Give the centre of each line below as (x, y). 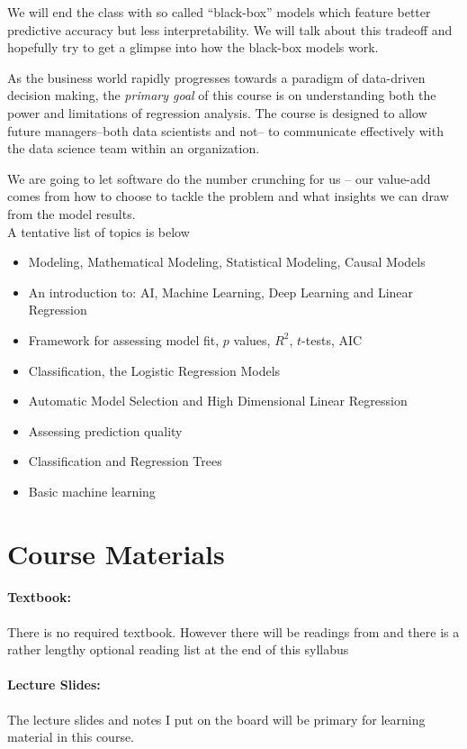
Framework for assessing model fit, (124, 339)
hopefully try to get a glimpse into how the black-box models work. (193, 47)
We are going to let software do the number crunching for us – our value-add (219, 178)
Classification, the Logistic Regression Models (154, 370)
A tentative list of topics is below (99, 231)
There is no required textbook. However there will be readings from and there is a (233, 631)
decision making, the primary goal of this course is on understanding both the (222, 95)
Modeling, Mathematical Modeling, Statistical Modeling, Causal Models (227, 262)
